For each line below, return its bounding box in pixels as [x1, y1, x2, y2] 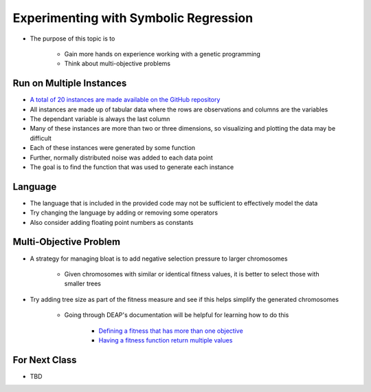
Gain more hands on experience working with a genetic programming [64, 50, 261, 58]
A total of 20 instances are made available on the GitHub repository [30, 96, 221, 104]
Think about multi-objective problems [64, 59, 171, 68]
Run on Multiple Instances [12, 78, 127, 89]
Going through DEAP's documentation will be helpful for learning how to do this [64, 311, 289, 319]
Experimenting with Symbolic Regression [12, 10, 254, 25]
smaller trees [64, 279, 101, 288]
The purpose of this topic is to [30, 34, 115, 43]
